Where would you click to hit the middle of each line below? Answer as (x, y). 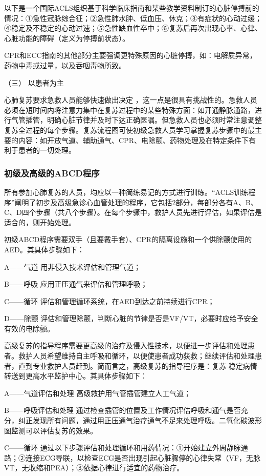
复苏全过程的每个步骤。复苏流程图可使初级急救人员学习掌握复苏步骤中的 (126, 130)
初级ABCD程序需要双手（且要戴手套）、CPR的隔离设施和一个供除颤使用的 (128, 239)
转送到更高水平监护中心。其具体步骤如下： (76, 376)
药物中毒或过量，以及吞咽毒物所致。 (65, 65)
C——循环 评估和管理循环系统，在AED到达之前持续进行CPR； (109, 301)
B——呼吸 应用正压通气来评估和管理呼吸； (76, 284)
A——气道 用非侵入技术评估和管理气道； (73, 266)
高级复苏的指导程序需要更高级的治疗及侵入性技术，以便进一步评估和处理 (126, 345)
